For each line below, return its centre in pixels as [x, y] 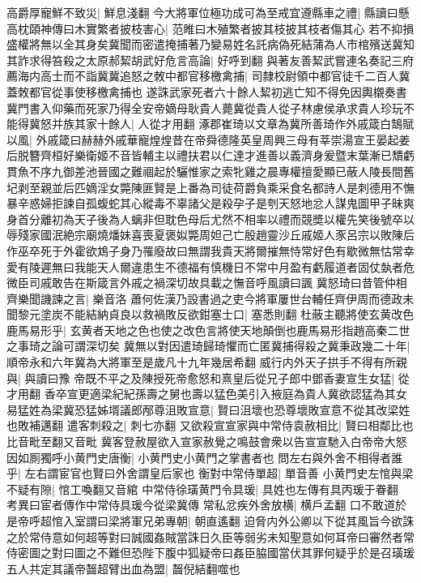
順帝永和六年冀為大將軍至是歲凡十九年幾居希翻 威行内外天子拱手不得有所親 [207, 362]
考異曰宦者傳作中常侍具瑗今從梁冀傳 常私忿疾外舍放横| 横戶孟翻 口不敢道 [201, 505]
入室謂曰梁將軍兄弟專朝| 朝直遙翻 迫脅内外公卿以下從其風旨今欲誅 [238, 521]
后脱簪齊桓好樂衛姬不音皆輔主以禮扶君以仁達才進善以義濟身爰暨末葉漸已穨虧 [210, 155]
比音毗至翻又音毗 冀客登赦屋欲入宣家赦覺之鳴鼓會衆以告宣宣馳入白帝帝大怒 [207, 442]
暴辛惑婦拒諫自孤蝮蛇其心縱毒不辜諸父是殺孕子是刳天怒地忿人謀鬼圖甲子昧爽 [210, 203]
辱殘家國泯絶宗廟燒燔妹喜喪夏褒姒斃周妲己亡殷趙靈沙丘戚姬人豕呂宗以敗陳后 [210, 235]
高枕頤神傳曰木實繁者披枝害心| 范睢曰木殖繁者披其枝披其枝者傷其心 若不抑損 [210, 28]
